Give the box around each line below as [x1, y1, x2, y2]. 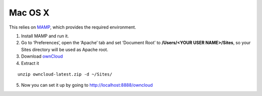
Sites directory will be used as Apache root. [21, 47, 109, 52]
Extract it [21, 60, 39, 66]
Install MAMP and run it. [21, 33, 69, 39]
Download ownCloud [21, 53, 63, 59]
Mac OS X [9, 7, 49, 18]
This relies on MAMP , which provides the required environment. [9, 24, 136, 30]
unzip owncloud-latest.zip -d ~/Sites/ [17, 71, 113, 77]
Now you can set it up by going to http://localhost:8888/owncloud [21, 82, 153, 88]
